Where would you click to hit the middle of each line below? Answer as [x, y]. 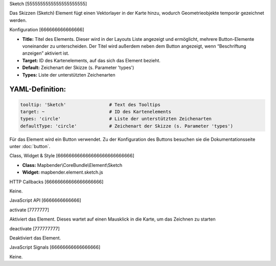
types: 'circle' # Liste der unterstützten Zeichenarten [116, 119]
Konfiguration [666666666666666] [47, 30]
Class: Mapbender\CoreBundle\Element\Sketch [72, 165]
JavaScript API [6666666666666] [45, 200]
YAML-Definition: [38, 89]
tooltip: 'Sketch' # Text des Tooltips [90, 104]
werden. [18, 20]
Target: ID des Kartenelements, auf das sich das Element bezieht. [91, 60]
